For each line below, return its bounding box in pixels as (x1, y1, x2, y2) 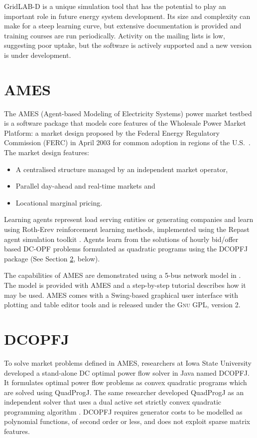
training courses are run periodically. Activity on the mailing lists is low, (4, 30, 225, 40)
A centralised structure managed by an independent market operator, (15, 164, 228, 174)
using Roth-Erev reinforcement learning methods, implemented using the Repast (4, 224, 250, 234)
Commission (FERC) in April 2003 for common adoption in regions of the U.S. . (4, 137, 251, 148)
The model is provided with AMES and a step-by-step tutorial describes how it (4, 280, 246, 290)
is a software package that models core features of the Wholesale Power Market (4, 118, 246, 128)
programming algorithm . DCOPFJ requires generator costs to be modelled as (4, 406, 243, 417)
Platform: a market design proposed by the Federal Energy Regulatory (4, 127, 220, 138)
